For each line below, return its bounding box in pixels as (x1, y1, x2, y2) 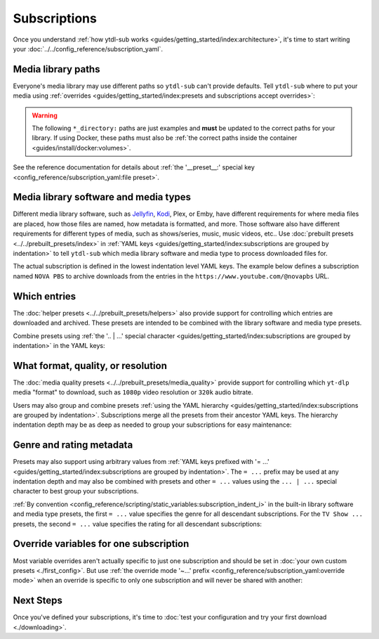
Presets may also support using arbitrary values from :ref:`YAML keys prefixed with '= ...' (13, 458, 270, 466)
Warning (32, 111, 58, 120)
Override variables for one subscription (13, 538, 189, 550)
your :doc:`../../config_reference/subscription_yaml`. (13, 44, 163, 53)
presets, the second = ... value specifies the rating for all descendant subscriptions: (13, 519, 262, 528)
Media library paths (13, 63, 100, 75)
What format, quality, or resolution (13, 359, 168, 372)
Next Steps (13, 595, 62, 607)
